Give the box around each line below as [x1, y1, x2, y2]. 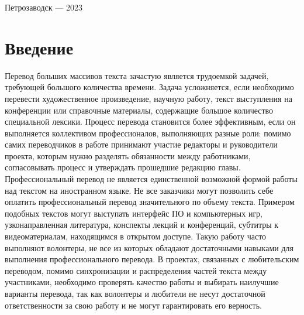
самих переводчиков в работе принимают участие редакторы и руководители [5, 138, 278, 150]
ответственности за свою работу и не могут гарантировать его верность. [5, 299, 262, 311]
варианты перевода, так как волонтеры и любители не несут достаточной [5, 287, 265, 299]
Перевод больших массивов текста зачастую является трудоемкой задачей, [5, 69, 269, 81]
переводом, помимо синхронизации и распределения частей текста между [5, 264, 267, 276]
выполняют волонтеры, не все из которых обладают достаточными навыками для [5, 241, 293, 254]
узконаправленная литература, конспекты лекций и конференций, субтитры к [5, 218, 279, 231]
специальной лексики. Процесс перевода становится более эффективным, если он [5, 115, 296, 128]
